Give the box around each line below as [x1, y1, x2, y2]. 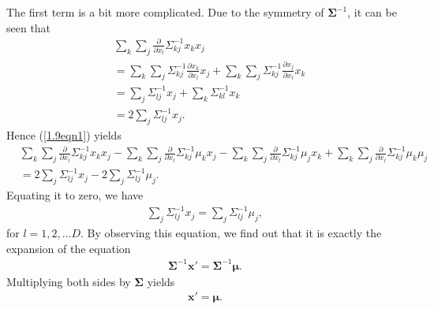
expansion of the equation [6, 240, 131, 256]
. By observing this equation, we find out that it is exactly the [80, 225, 382, 241]
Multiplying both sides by [6, 273, 131, 289]
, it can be [347, 4, 397, 20]
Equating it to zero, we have [6, 187, 144, 203]
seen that [6, 19, 51, 35]
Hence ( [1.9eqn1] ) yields [6, 126, 122, 143]
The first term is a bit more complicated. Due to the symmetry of [6, 4, 324, 20]
